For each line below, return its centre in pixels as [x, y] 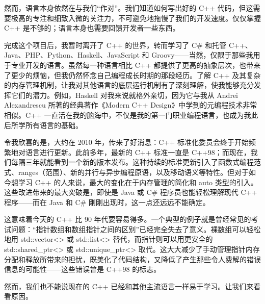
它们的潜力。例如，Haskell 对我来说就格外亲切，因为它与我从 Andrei [125, 95]
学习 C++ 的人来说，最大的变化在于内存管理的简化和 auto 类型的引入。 [138, 182]
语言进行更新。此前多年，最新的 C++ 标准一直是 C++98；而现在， [138, 152]
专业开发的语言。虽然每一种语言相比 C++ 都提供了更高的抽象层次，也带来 [136, 65]
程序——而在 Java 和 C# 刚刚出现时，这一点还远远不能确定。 [107, 202]
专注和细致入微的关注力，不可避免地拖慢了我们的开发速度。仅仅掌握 [147, 18]
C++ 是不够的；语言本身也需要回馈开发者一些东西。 [92, 28]
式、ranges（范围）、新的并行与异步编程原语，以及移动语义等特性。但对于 [127, 172]
